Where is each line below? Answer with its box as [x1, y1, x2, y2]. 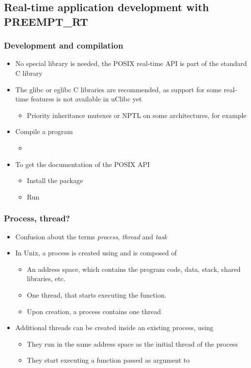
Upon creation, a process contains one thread [27, 306, 161, 316]
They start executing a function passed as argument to [27, 355, 190, 365]
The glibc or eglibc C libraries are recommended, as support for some [15, 84, 222, 94]
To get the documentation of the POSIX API [15, 159, 150, 169]
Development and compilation [4, 39, 124, 51]
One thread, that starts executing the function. [27, 289, 167, 300]
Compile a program [15, 126, 73, 136]
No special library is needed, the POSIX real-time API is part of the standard [15, 58, 247, 68]
